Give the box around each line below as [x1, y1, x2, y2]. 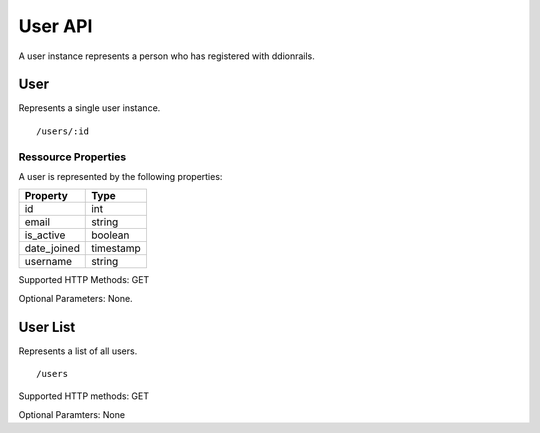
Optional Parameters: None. [18, 292, 134, 304]
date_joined [24, 241, 80, 255]
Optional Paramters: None [18, 408, 125, 420]
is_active [24, 228, 66, 242]
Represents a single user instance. [18, 102, 161, 114]
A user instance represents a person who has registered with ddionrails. [18, 50, 315, 62]
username [24, 255, 73, 269]
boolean [91, 228, 130, 242]
